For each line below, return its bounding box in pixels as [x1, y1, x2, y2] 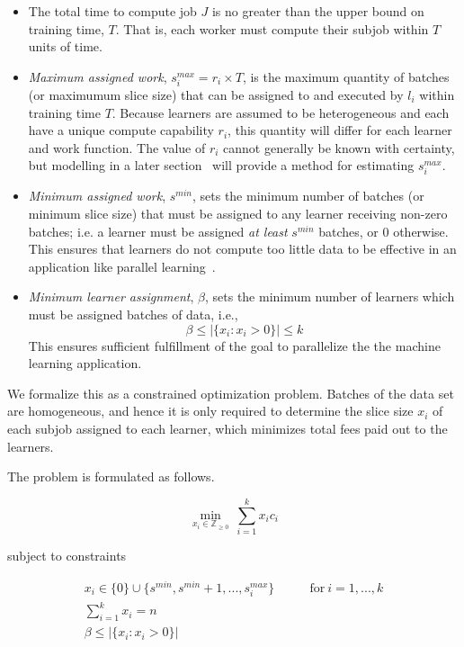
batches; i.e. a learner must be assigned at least [28, 221, 288, 240]
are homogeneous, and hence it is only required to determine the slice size [7, 401, 414, 420]
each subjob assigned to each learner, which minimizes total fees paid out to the [7, 419, 448, 437]
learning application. [28, 354, 142, 373]
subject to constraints [7, 545, 127, 564]
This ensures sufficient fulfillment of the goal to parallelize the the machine [28, 336, 441, 355]
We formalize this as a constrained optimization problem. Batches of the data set [7, 383, 454, 402]
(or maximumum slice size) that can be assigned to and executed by [28, 85, 404, 103]
